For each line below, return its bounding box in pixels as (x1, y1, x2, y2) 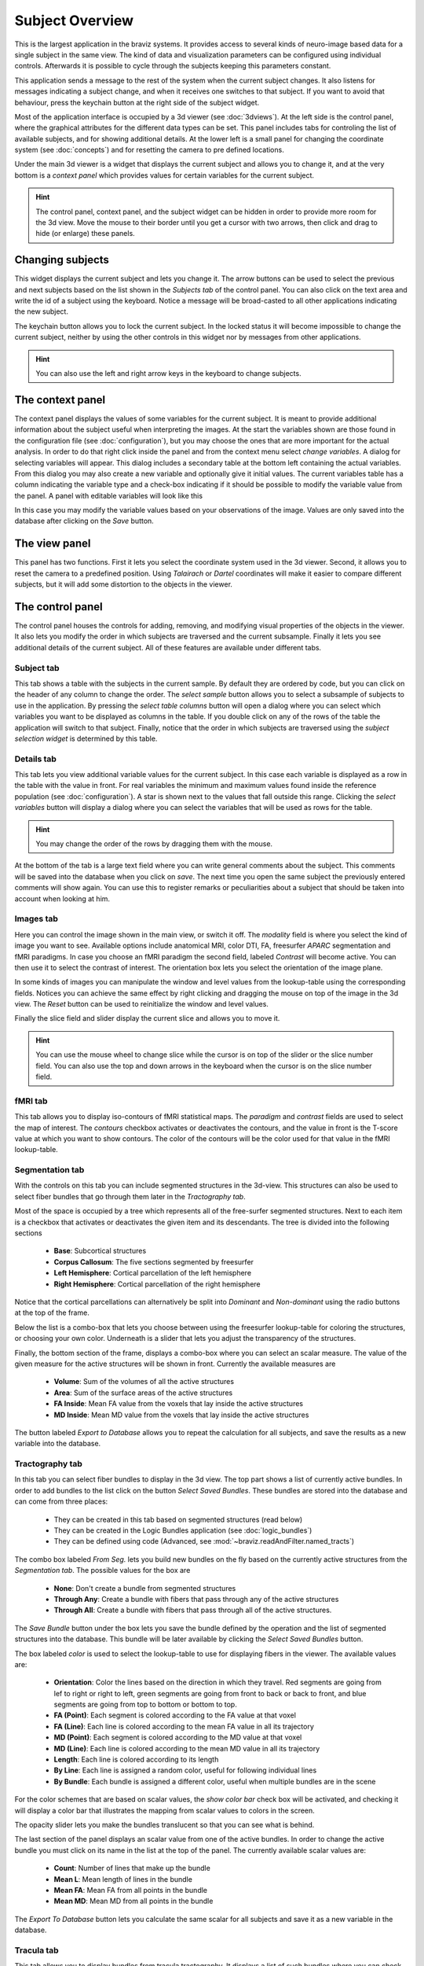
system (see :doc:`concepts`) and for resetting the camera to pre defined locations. (14, 145, 284, 155)
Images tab (14, 913, 59, 924)
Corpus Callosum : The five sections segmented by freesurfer (53, 1257, 254, 1266)
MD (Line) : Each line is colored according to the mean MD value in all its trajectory (53, 1743, 320, 1753)
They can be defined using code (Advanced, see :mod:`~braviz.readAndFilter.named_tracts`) (53, 1537, 355, 1546)
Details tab (14, 753, 57, 764)
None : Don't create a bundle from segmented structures (53, 1583, 236, 1592)
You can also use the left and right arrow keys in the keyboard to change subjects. (35, 369, 302, 378)
